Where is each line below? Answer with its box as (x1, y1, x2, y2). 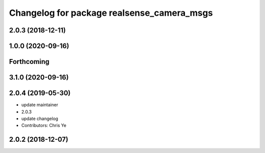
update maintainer (21, 102, 58, 108)
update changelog (21, 116, 58, 122)
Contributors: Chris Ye (21, 122, 66, 128)
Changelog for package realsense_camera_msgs (9, 7, 213, 18)
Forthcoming (9, 58, 50, 66)
